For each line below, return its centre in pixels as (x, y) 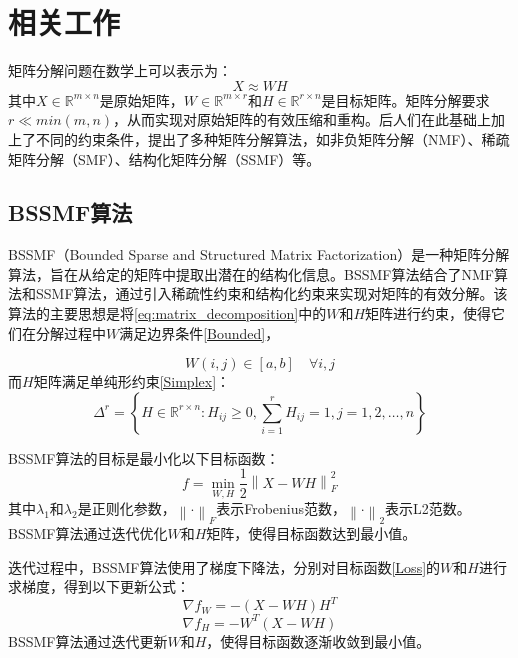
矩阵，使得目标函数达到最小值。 (311, 532)
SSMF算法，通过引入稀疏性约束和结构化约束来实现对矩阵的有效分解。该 (271, 293)
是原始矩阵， (141, 99)
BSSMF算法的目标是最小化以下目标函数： (144, 457)
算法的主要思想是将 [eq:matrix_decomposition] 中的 (167, 313)
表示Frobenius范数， (281, 508)
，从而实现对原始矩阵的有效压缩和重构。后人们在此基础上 (302, 119)
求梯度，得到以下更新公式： (99, 586)
